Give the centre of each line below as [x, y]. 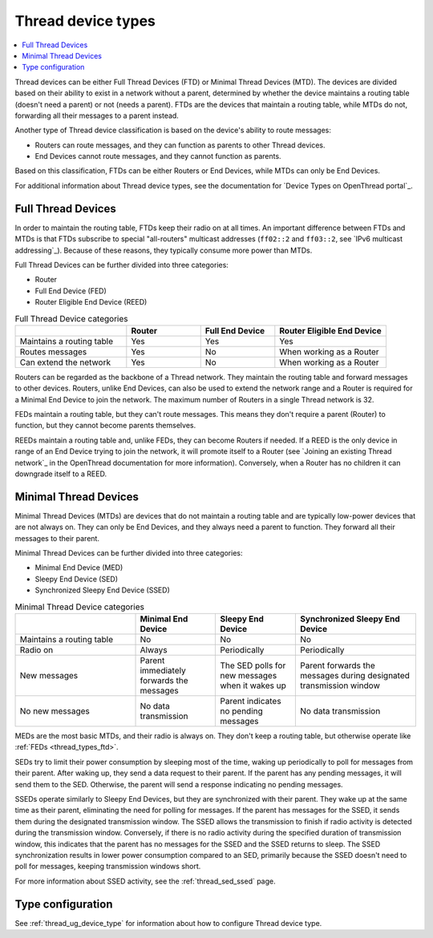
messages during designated [355, 675]
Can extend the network [65, 362]
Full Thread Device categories [71, 318]
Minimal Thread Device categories [79, 607]
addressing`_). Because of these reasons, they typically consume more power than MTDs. [164, 250]
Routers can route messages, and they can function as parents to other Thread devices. [180, 145]
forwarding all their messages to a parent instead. [97, 115]
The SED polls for [253, 665]
